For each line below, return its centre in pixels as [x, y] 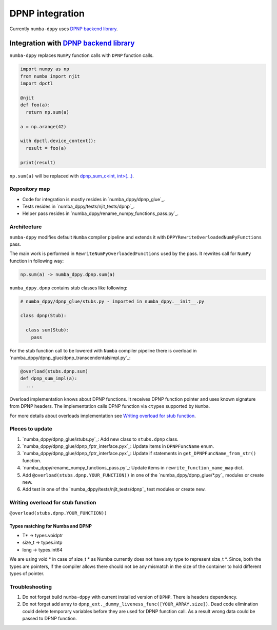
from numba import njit [50, 76]
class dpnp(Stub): [43, 316]
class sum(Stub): [47, 330]
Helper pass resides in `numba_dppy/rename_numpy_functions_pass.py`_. [101, 213]
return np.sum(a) [47, 112]
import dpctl [37, 84]
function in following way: [37, 261]
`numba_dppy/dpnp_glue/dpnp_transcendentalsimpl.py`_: [70, 358]
